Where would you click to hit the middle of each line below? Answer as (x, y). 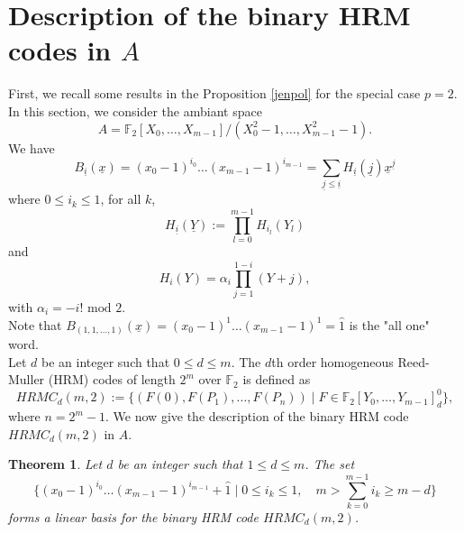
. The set (330, 464)
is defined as (277, 379)
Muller (27, 379)
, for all (121, 199)
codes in (60, 50)
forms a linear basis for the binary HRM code (133, 517)
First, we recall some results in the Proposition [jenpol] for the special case (214, 93)
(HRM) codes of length (112, 379)
